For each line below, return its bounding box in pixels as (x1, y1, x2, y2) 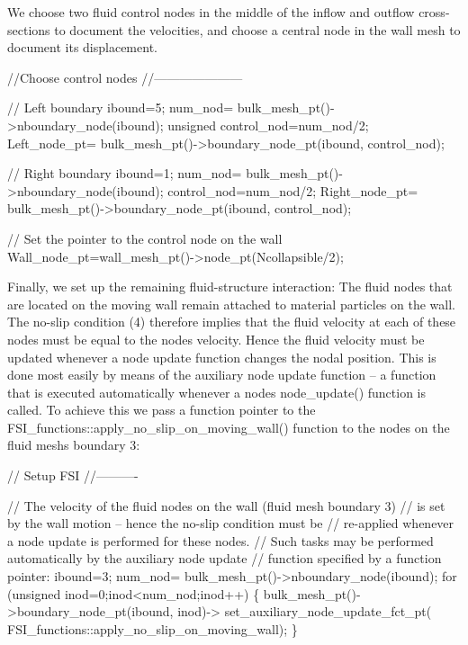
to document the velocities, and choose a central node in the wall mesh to (54, 20, 461, 39)
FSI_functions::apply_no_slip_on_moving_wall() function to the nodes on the (7, 417, 450, 436)
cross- (418, 3, 450, 21)
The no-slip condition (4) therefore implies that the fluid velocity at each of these (7, 312, 456, 331)
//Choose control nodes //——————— (7, 67, 243, 86)
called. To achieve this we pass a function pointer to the (7, 400, 316, 419)
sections (7, 20, 50, 39)
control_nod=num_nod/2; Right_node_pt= (167, 181, 418, 200)
